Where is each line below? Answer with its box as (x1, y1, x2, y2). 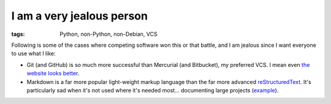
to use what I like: (11, 50, 56, 57)
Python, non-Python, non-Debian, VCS (59, 30, 158, 38)
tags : (11, 30, 25, 38)
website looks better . (26, 70, 80, 77)
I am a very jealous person (11, 9, 148, 23)
